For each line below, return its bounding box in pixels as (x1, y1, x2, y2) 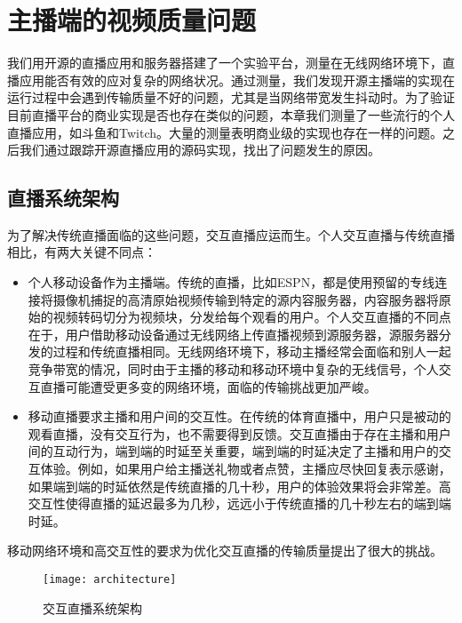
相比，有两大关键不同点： (7, 243, 156, 261)
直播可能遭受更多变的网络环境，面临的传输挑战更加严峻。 (40, 377, 377, 395)
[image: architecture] (43, 572, 177, 586)
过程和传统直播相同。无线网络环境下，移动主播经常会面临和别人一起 (52, 342, 451, 361)
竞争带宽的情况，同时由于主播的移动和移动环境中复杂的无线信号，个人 (28, 360, 439, 379)
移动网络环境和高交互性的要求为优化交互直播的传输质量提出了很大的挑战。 (7, 541, 442, 560)
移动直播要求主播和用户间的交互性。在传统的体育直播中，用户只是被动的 (28, 407, 451, 426)
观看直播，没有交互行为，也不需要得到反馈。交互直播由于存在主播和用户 (28, 424, 451, 443)
